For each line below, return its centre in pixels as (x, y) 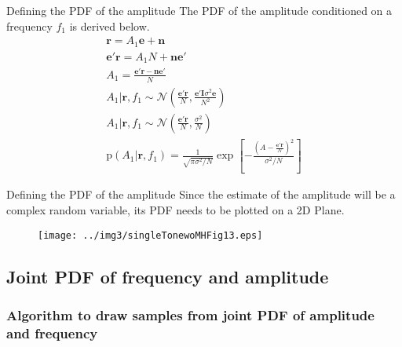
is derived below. (110, 26)
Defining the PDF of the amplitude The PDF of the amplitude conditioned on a (199, 10)
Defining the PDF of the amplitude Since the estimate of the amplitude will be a (201, 194)
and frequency (52, 332)
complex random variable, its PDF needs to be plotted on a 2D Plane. (175, 209)
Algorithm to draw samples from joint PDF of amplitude (190, 314)
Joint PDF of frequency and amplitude (168, 276)
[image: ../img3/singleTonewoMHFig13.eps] (150, 235)
